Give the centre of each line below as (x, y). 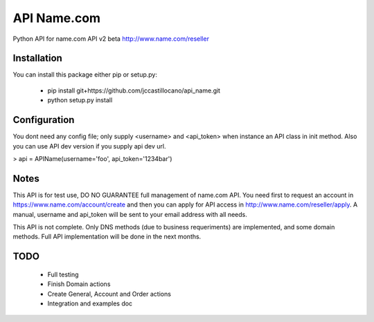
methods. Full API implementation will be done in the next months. (107, 237)
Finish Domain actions (79, 284)
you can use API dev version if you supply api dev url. (89, 146)
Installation (37, 58)
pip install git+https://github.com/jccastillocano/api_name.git (134, 91)
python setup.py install (80, 100)
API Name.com (56, 18)
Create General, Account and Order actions (109, 294)
